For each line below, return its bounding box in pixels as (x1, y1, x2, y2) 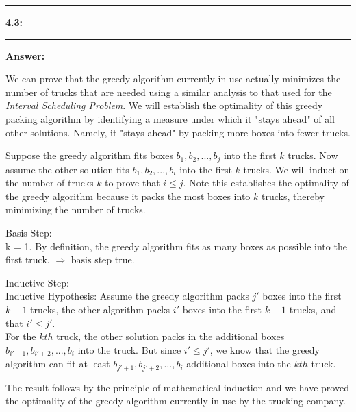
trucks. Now (288, 148, 338, 162)
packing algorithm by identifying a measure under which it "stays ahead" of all (5, 111, 335, 125)
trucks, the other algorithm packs (30, 302, 170, 316)
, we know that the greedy (209, 342, 320, 356)
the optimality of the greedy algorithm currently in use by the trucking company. (5, 393, 346, 408)
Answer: (5, 48, 45, 62)
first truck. (5, 252, 50, 267)
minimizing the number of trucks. (5, 202, 146, 217)
